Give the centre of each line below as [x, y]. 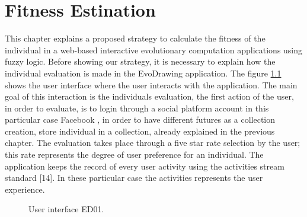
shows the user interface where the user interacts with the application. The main [151, 84]
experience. [25, 189]
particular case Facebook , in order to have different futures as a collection [140, 119]
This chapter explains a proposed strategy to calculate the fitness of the [135, 38]
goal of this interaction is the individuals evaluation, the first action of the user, [149, 96]
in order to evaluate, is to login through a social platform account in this [137, 108]
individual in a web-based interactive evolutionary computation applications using [154, 50]
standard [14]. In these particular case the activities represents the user [134, 178]
